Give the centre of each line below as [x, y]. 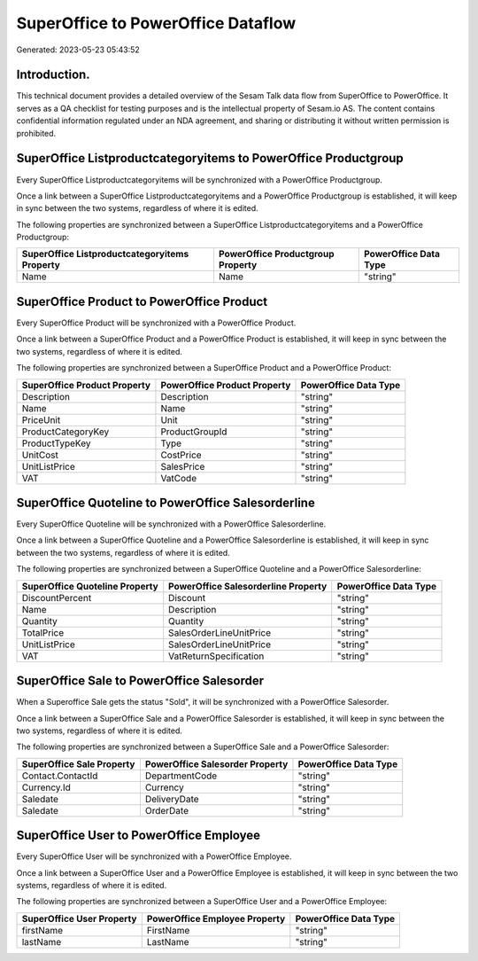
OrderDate [167, 810]
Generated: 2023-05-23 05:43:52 [78, 50]
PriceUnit [41, 419]
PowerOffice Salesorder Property [216, 764]
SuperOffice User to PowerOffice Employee [139, 836]
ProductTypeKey [56, 443]
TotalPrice [43, 632]
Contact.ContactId [60, 776]
